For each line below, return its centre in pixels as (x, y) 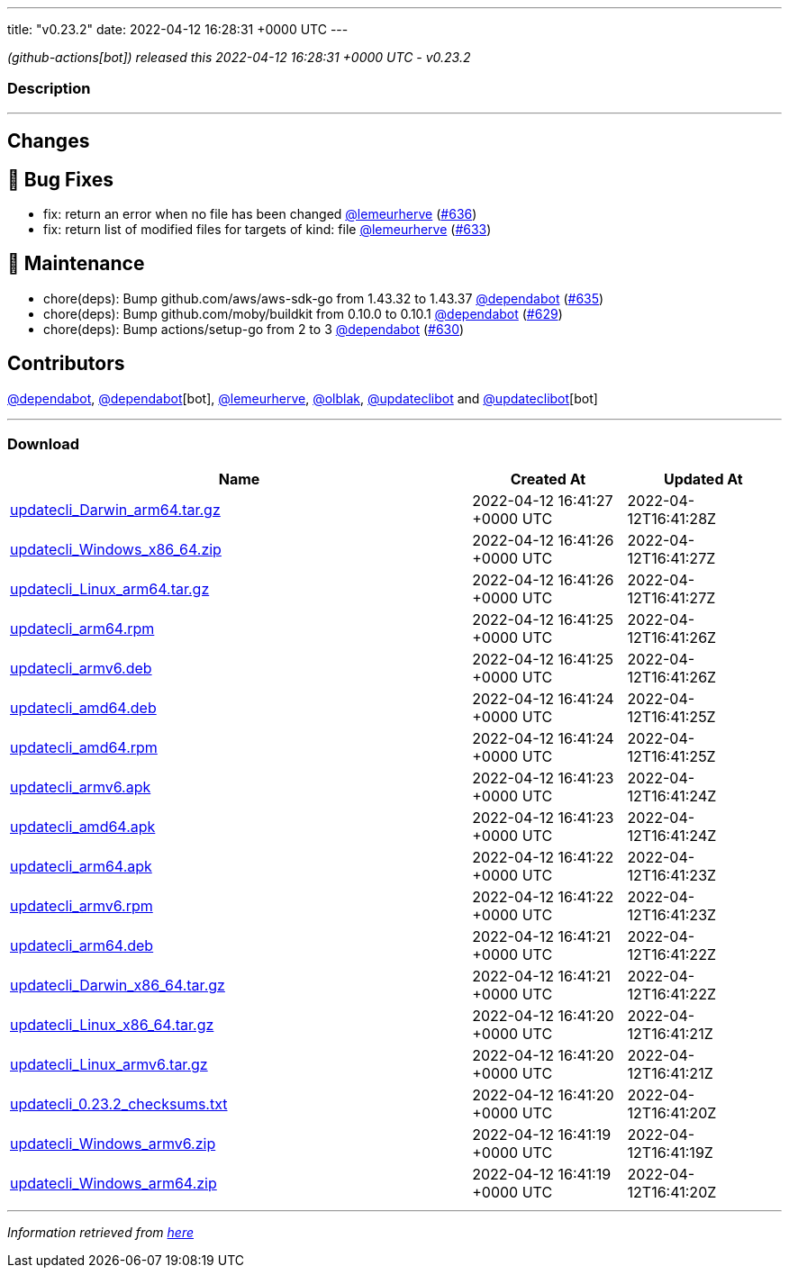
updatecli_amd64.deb (83, 708)
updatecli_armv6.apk (81, 787)
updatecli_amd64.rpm (84, 748)
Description (49, 89)
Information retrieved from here (101, 1233)
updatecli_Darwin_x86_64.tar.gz (118, 986)
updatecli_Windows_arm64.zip (113, 1184)
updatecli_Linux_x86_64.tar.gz (112, 1025)
